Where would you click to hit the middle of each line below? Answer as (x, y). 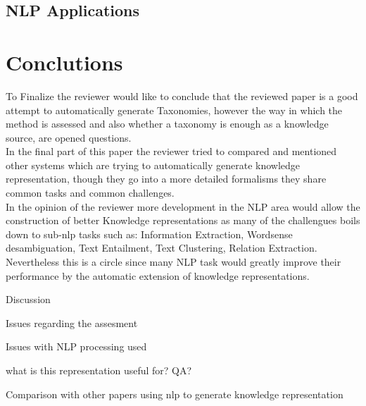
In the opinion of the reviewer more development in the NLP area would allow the (183, 206)
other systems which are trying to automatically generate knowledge (153, 165)
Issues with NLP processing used (76, 346)
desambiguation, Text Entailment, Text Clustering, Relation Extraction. (162, 248)
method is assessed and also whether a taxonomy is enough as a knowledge (167, 124)
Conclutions (64, 62)
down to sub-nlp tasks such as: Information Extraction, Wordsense (149, 234)
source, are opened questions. (69, 137)
